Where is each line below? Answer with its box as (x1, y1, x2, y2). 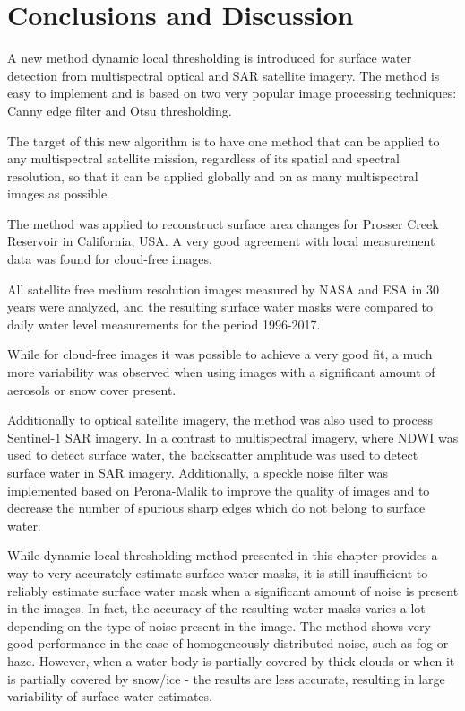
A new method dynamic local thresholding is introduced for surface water (7, 48, 412, 67)
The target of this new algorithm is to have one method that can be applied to (7, 131, 440, 150)
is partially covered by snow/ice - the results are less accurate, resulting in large (7, 669, 445, 688)
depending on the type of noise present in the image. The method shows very (7, 616, 431, 635)
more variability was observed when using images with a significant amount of (7, 363, 435, 382)
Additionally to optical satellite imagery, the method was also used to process (7, 410, 433, 429)
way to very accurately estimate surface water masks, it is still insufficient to (7, 563, 428, 582)
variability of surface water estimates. (7, 687, 212, 706)
